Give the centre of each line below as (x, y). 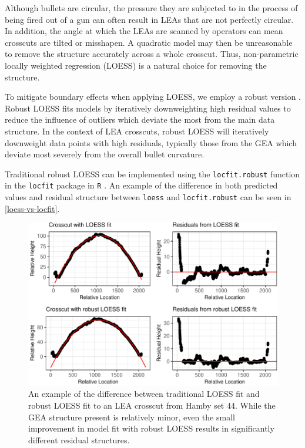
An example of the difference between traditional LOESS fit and (144, 394)
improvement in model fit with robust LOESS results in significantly (151, 428)
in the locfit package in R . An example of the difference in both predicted (141, 185)
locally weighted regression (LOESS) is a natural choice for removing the (136, 65)
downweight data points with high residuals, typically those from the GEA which (151, 142)
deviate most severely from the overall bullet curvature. (105, 154)
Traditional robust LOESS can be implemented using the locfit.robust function (152, 174)
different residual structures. (79, 439)
